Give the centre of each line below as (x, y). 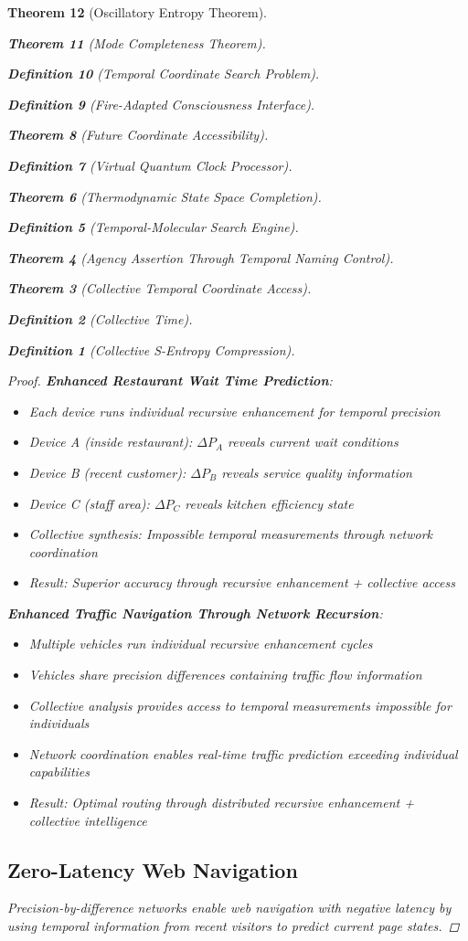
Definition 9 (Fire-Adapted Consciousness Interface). (161, 104)
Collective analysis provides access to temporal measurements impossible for (240, 705)
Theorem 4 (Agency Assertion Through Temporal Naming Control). (201, 257)
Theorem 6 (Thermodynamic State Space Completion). (165, 196)
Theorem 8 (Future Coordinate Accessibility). (138, 135)
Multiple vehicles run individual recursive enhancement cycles (201, 644)
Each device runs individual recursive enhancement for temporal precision (234, 411)
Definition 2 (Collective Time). (100, 318)
